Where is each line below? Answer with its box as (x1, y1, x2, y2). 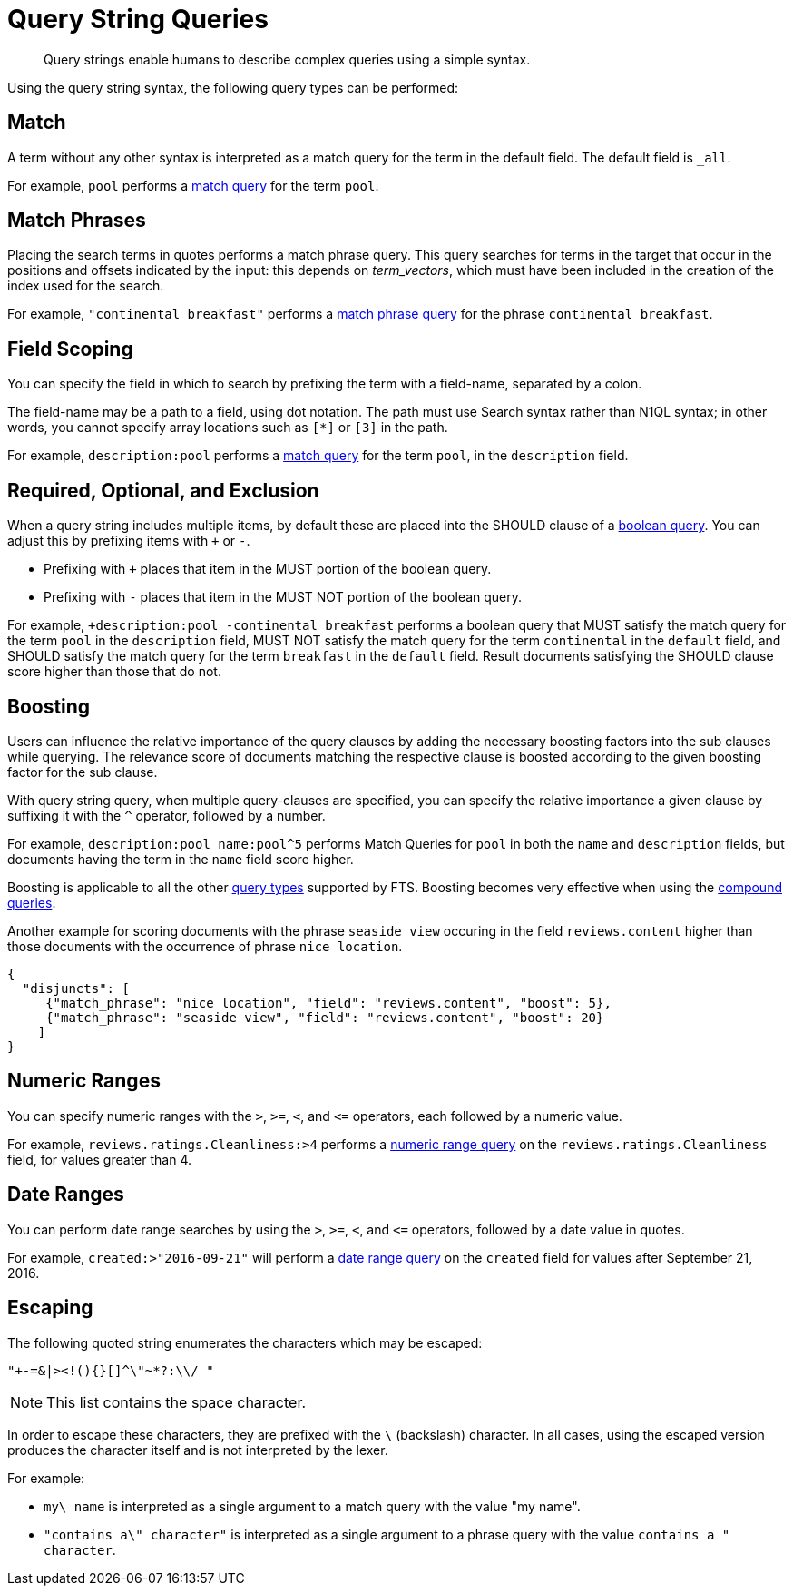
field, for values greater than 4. (7, 1151, 191, 1167)
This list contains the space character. (46, 1392, 307, 1411)
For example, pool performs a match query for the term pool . (7, 177, 379, 193)
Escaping (7, 1296, 93, 1320)
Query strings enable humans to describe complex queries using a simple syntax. (44, 51, 531, 67)
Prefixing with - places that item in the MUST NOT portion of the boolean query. (44, 589, 523, 605)
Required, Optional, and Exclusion (7, 478, 319, 502)
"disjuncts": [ (22, 980, 130, 996)
